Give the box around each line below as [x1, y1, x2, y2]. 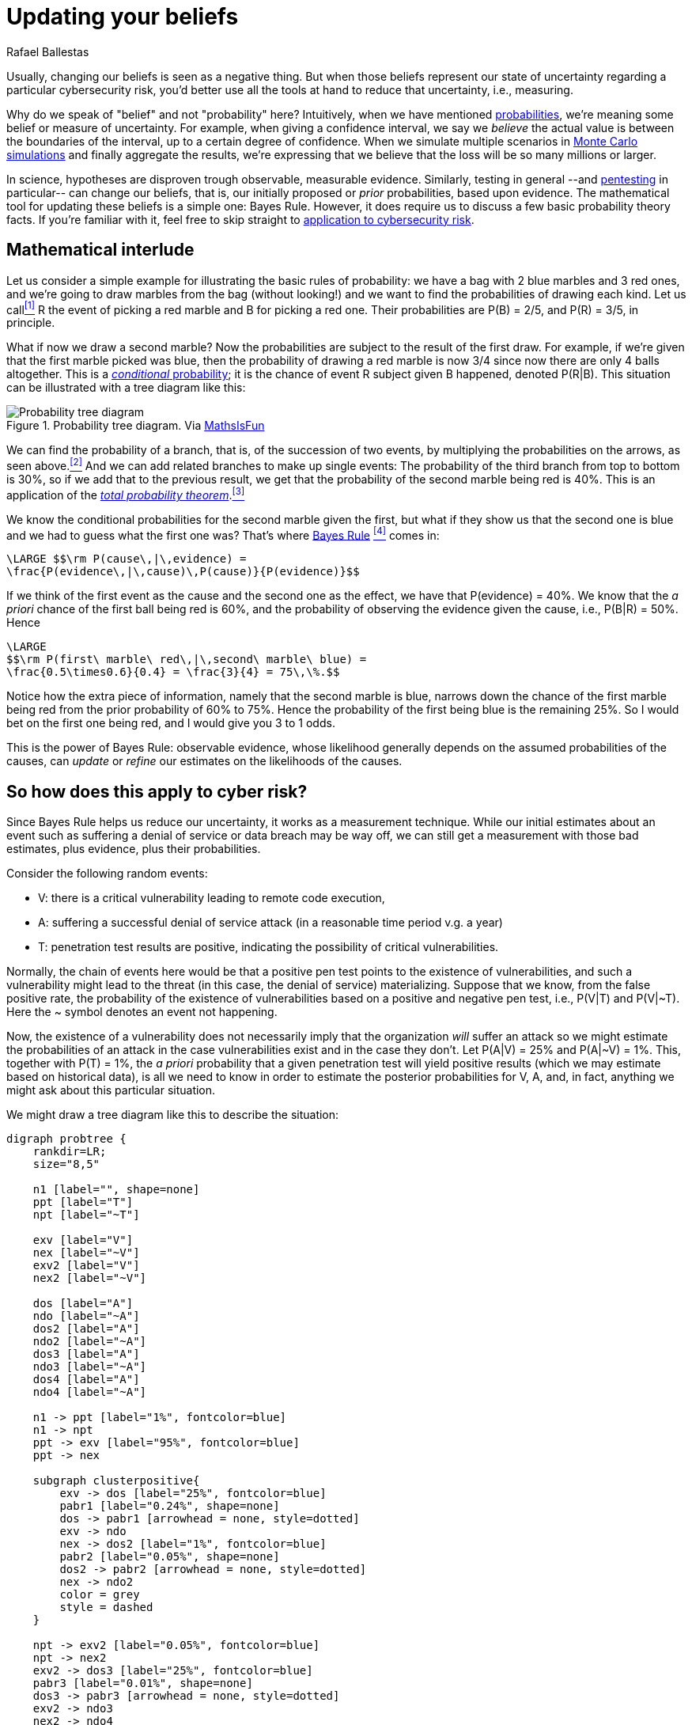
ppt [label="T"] [32, 1196, 134, 1209]
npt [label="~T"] [32, 1208, 140, 1222]
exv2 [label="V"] [32, 1259, 140, 1272]
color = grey [59, 1588, 140, 1602]
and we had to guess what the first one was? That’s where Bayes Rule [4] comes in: [6, 525, 440, 542]
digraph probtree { [6, 1132, 127, 1146]
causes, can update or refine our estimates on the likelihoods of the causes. [6, 754, 403, 768]
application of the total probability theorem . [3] [6, 485, 245, 502]
